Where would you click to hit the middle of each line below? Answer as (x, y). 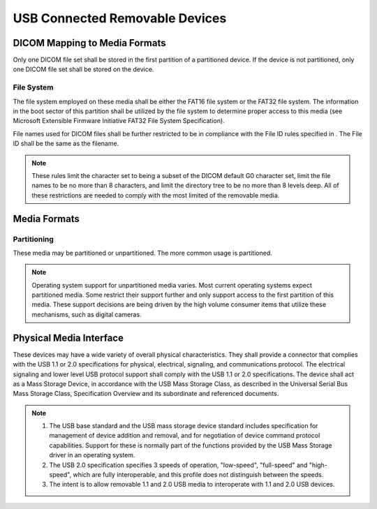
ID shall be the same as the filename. (66, 144)
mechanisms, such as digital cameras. (87, 314)
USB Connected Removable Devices (120, 18)
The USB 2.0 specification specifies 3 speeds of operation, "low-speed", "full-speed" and (178, 465)
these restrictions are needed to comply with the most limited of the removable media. (156, 195)
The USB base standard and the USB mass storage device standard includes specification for (184, 426)
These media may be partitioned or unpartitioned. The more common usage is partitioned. (142, 253)
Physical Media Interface (68, 338)
